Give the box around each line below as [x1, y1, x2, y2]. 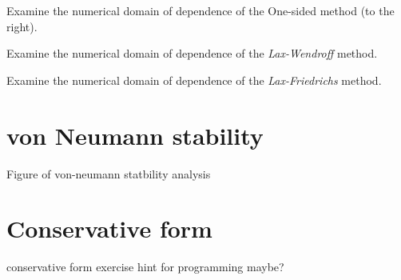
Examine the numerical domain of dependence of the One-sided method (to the [6, 2, 395, 18]
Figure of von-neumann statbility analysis [6, 165, 211, 182]
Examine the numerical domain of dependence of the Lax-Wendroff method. [6, 45, 378, 62]
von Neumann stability [6, 118, 264, 151]
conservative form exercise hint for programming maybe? [6, 258, 284, 275]
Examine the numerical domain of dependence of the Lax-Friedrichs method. [6, 71, 382, 88]
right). [6, 18, 38, 34]
